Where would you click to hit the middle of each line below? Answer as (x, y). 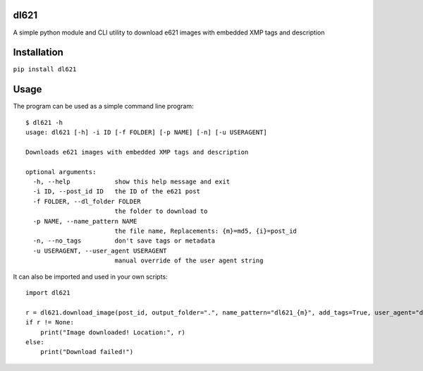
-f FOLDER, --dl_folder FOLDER (87, 201)
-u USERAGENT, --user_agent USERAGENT (100, 251)
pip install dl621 (45, 69)
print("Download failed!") (87, 352)
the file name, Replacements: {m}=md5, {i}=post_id (206, 231)
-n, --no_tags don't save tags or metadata (124, 241)
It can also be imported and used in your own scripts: (91, 276)
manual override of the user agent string (189, 261)
